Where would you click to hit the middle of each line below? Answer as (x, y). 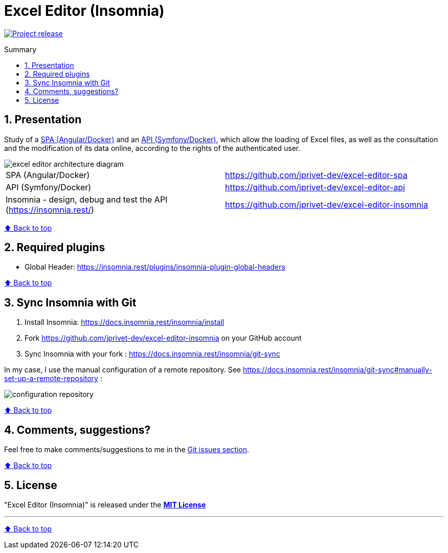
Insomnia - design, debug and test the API (87, 199)
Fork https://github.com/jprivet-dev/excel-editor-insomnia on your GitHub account (163, 338)
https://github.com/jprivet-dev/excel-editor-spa (316, 175)
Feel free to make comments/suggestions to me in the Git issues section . (127, 450)
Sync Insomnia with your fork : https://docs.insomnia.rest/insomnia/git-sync (152, 354)
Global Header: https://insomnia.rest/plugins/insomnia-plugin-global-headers (155, 267)
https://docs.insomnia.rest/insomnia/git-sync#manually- (337, 370)
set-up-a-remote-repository (51, 379)
